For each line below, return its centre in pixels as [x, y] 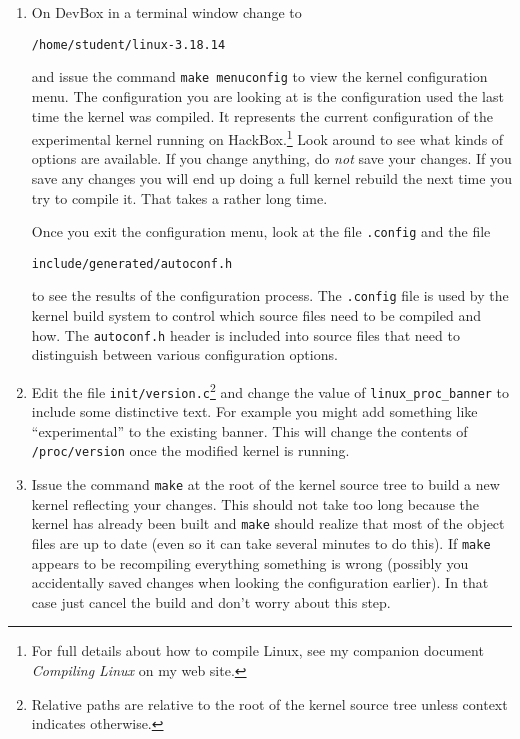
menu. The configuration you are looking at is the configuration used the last [267, 95]
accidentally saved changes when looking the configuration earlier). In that [260, 582]
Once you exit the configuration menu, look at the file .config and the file [261, 231]
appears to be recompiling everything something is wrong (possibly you [250, 562]
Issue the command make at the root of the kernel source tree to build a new [265, 484]
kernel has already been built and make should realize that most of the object [268, 523]
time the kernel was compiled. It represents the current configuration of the [262, 115]
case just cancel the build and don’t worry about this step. [211, 601]
